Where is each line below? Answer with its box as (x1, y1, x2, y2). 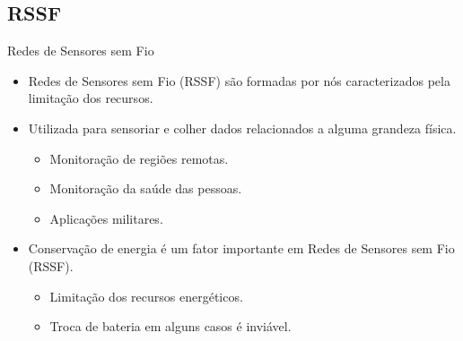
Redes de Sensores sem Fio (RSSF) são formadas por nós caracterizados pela (28, 71, 450, 90)
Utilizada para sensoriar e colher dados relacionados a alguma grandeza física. (28, 118, 457, 137)
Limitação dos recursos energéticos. (49, 286, 243, 305)
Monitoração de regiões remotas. (49, 149, 229, 167)
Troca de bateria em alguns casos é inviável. (49, 317, 292, 336)
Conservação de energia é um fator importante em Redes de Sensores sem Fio (28, 239, 455, 258)
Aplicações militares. (49, 209, 163, 227)
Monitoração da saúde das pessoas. (49, 179, 242, 198)
